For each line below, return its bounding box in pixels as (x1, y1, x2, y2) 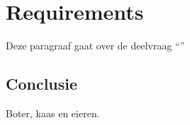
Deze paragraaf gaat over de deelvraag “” (6, 38, 185, 53)
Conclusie (6, 73, 78, 95)
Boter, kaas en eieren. (6, 105, 100, 120)
